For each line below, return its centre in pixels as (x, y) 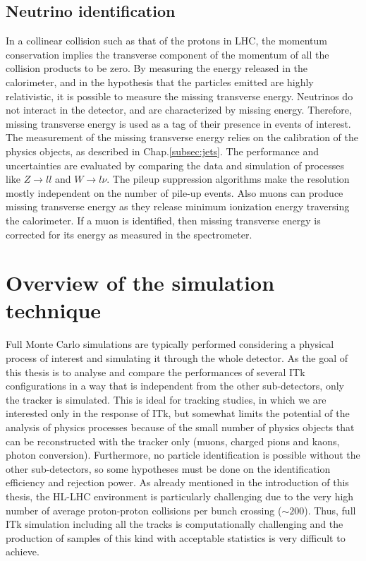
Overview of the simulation (140, 283)
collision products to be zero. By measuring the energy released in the (157, 68)
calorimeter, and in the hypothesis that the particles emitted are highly (160, 82)
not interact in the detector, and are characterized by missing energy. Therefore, (179, 110)
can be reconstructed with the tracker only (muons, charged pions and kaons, (173, 441)
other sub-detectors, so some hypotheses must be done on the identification (168, 468)
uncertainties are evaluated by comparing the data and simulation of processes (175, 165)
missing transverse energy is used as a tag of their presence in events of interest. (178, 123)
